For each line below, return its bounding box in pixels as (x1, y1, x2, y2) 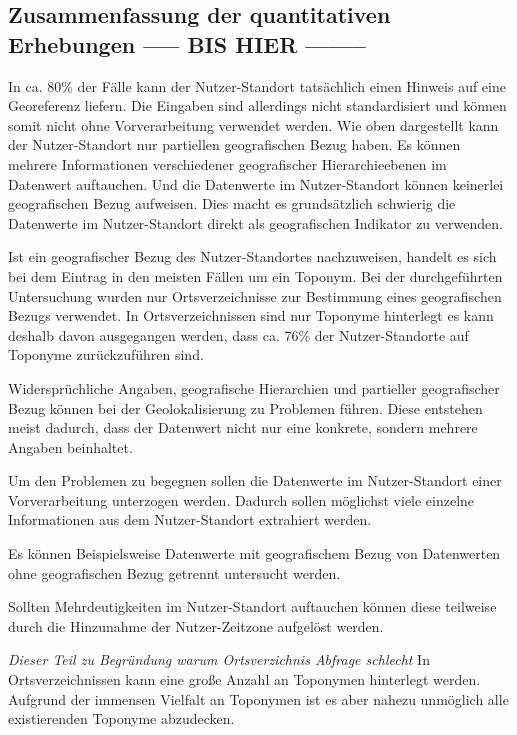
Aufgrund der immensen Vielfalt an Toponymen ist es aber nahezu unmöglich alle (8, 688, 509, 709)
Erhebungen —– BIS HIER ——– (8, 28, 366, 59)
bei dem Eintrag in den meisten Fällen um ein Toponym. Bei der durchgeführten (8, 265, 503, 286)
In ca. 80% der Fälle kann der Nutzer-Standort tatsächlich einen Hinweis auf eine (8, 75, 506, 96)
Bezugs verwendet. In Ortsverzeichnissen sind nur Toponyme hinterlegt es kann (8, 305, 494, 326)
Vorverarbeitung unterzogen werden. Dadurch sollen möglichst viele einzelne (8, 489, 475, 510)
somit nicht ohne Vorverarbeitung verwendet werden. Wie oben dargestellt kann (8, 114, 499, 135)
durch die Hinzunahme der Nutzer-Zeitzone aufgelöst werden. (8, 615, 384, 636)
